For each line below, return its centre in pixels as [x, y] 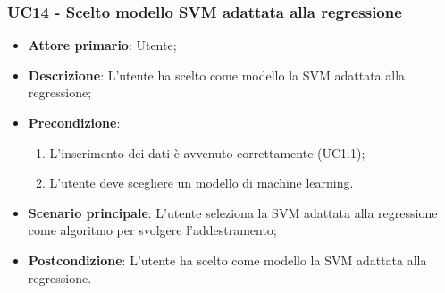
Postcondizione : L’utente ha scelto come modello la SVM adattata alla [227, 260]
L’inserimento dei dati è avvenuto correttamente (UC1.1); [207, 152]
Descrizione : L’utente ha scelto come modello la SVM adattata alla [217, 75]
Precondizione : [74, 122]
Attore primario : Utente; [102, 45]
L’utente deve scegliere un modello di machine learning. [202, 183]
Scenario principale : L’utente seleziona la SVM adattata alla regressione [233, 212]
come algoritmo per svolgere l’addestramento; [152, 230]
